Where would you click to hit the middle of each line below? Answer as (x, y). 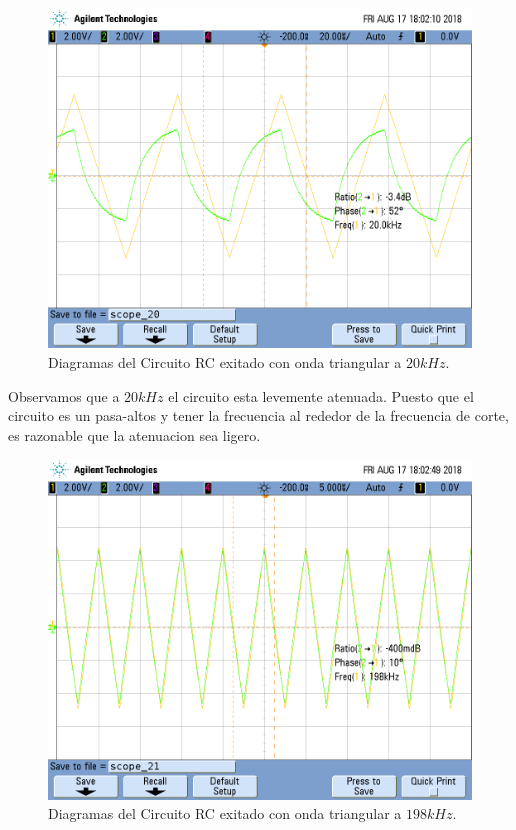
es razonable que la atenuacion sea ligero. (134, 434)
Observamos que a (64, 395)
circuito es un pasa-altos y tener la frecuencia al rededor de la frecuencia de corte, (258, 415)
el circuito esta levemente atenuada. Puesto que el (321, 395)
